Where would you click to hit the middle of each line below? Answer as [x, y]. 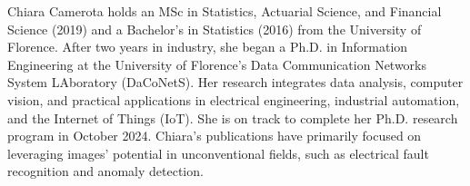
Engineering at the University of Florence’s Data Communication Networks [217, 64]
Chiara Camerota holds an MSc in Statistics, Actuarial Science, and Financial [225, 11]
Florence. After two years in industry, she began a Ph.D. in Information [208, 47]
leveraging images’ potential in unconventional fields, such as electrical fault [218, 153]
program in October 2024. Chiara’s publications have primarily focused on [215, 136]
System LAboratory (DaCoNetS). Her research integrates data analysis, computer [235, 82]
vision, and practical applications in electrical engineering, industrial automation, [234, 99]
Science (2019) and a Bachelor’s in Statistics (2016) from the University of [215, 29]
